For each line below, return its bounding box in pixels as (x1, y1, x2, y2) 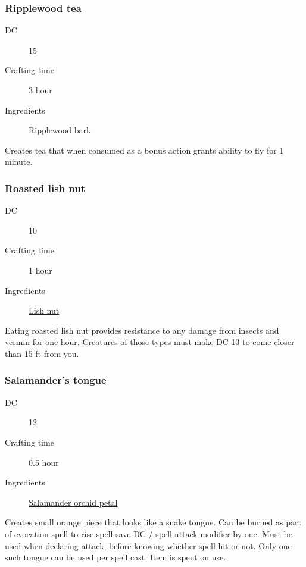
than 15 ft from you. (5, 347, 79, 359)
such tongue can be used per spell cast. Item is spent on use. (5, 551, 226, 563)
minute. (5, 155, 33, 168)
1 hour (29, 264, 52, 276)
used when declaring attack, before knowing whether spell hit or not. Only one (5, 539, 292, 552)
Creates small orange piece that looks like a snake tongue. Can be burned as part (5, 516, 301, 528)
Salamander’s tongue (5, 372, 107, 387)
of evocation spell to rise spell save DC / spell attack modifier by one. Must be (5, 527, 292, 540)
